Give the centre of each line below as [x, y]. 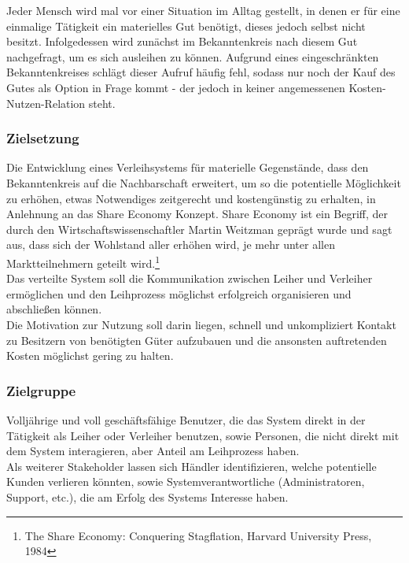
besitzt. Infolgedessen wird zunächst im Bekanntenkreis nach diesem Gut [182, 41]
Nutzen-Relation [46, 103]
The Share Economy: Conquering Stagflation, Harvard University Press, [198, 535]
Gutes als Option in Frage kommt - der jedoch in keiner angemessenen [176, 87]
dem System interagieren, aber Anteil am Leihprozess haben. [153, 451]
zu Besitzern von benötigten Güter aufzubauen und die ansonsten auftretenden [197, 340]
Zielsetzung [43, 138]
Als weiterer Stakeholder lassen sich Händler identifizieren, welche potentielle [192, 466]
